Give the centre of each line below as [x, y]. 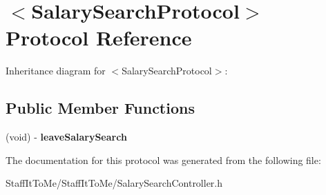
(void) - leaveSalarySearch [66, 137]
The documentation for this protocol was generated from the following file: [163, 160]
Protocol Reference [99, 38]
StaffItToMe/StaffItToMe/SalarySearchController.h [114, 183]
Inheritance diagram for [56, 71]
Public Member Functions [100, 108]
